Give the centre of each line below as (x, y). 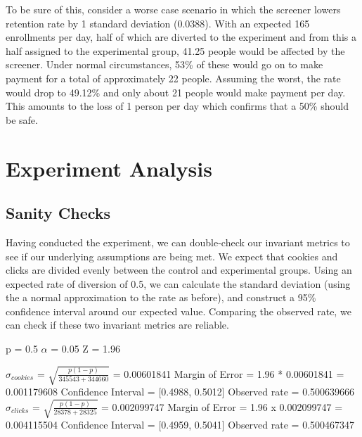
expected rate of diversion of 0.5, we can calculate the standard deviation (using (178, 283)
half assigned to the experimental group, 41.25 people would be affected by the (175, 50)
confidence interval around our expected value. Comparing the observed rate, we (179, 311)
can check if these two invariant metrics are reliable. (117, 325)
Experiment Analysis (109, 168)
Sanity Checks (58, 213)
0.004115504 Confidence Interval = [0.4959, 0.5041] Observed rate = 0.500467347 (180, 425)
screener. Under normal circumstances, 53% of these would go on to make (164, 64)
